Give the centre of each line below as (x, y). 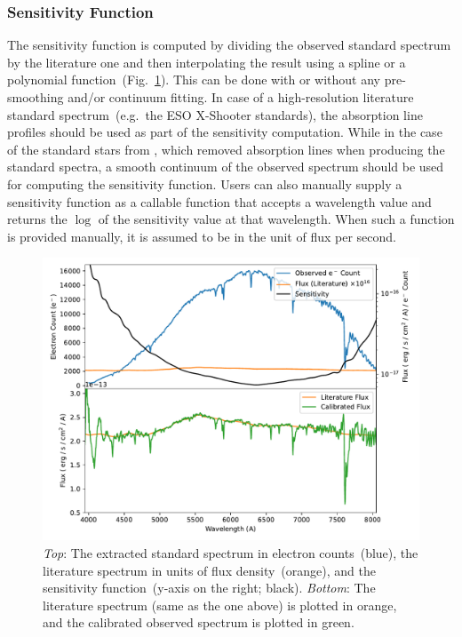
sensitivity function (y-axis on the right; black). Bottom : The (209, 588)
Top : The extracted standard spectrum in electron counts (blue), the (231, 552)
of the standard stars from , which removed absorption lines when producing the (226, 149)
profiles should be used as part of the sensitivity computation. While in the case (225, 132)
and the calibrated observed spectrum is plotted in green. (199, 622)
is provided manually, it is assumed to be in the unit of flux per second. (202, 236)
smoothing (36, 97)
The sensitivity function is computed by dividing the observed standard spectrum (229, 45)
